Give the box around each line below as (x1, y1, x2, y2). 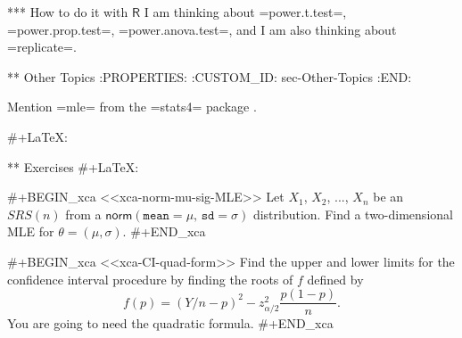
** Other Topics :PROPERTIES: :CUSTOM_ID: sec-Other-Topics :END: (7, 67, 412, 86)
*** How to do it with (7, 3, 128, 21)
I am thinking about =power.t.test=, (144, 3, 347, 21)
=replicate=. (7, 37, 77, 56)
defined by (307, 269, 364, 288)
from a (65, 204, 102, 223)
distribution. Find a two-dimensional (252, 204, 453, 223)
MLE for (7, 222, 54, 241)
